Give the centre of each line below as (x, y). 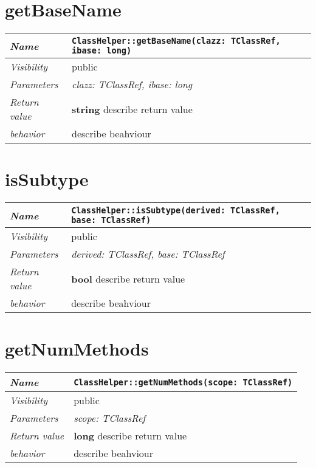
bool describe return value (128, 278)
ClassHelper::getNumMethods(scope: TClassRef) (183, 382)
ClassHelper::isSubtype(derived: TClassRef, (176, 211)
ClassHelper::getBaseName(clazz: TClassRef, (176, 41)
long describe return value (130, 436)
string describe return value (132, 109)
